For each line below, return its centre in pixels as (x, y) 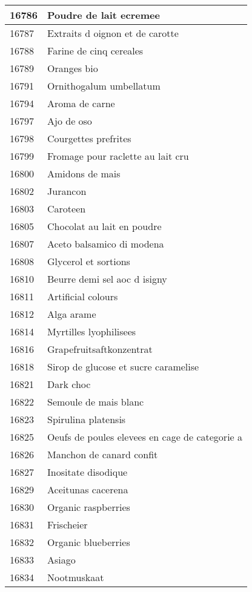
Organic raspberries (89, 507)
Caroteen (67, 209)
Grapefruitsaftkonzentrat (100, 349)
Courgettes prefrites (89, 138)
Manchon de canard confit (103, 454)
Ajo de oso (70, 121)
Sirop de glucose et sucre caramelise (123, 367)
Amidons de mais (84, 173)
